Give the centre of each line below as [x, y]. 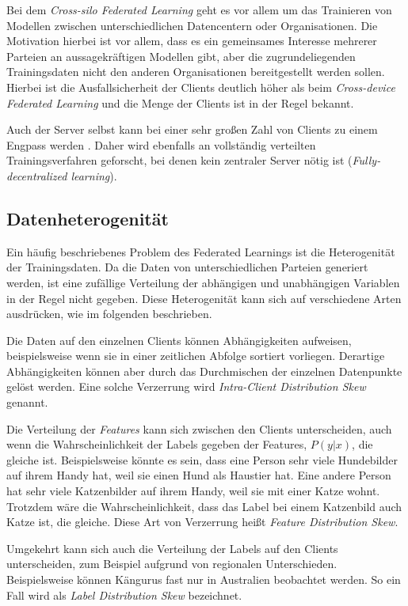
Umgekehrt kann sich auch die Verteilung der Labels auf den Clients [172, 548]
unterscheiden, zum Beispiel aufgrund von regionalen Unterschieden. [172, 564]
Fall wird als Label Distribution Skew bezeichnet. [124, 595]
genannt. [27, 402]
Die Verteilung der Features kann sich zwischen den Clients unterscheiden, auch [199, 428]
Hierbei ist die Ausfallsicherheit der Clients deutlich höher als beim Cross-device [201, 87]
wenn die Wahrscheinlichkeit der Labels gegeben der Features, [157, 444]
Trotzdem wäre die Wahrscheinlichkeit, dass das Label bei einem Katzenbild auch [204, 506]
